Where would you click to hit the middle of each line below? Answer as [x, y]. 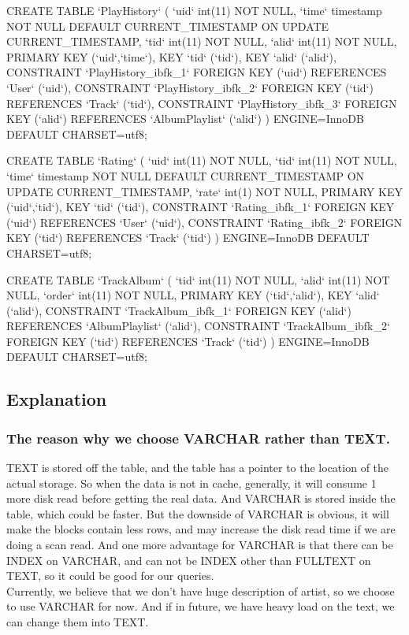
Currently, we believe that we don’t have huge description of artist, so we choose [201, 590]
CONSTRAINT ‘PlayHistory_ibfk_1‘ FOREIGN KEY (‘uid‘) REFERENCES [197, 72]
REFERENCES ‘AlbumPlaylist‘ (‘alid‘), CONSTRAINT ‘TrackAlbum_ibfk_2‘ [198, 326]
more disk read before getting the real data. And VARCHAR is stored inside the [201, 498]
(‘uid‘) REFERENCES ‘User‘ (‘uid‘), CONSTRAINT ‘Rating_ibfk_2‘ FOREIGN [204, 222]
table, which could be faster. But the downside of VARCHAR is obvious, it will [198, 513]
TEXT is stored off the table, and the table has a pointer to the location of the [198, 468]
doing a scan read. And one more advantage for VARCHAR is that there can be [200, 545]
